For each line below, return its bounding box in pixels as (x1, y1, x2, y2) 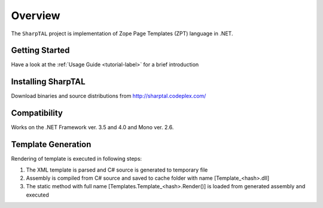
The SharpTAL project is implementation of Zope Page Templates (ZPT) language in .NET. (11, 30, 233, 37)
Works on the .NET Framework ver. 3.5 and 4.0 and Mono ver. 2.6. (11, 124, 174, 131)
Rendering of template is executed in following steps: (11, 155, 142, 163)
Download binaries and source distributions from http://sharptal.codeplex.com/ (11, 93, 206, 100)
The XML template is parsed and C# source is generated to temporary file (26, 166, 208, 173)
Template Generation (11, 139, 92, 149)
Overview (11, 9, 60, 22)
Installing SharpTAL (11, 77, 86, 87)
